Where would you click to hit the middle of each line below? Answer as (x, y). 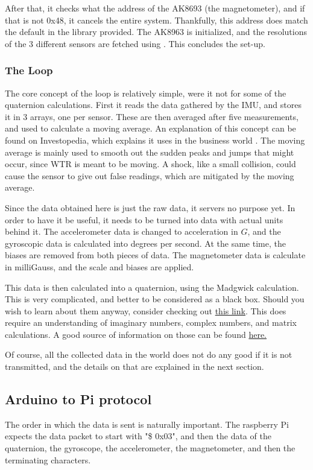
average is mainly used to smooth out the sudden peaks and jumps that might (150, 152)
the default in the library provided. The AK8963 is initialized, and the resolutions (156, 32)
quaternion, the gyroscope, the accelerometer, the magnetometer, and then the (150, 448)
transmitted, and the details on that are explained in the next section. (134, 367)
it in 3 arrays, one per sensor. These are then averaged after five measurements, (152, 116)
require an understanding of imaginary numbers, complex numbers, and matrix (151, 322)
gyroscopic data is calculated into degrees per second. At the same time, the (145, 243)
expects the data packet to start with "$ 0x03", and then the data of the (138, 436)
